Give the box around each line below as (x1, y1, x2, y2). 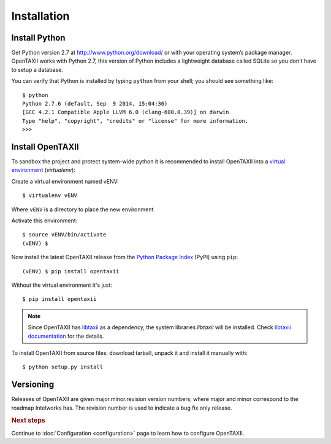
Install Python (11, 33, 66, 43)
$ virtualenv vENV (22, 192, 78, 199)
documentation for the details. (28, 332, 104, 340)
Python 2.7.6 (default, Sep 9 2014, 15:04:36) (22, 100, 168, 107)
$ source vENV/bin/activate (22, 231, 107, 238)
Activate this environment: (11, 217, 78, 224)
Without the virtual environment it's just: (11, 281, 113, 289)
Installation (11, 9, 70, 23)
